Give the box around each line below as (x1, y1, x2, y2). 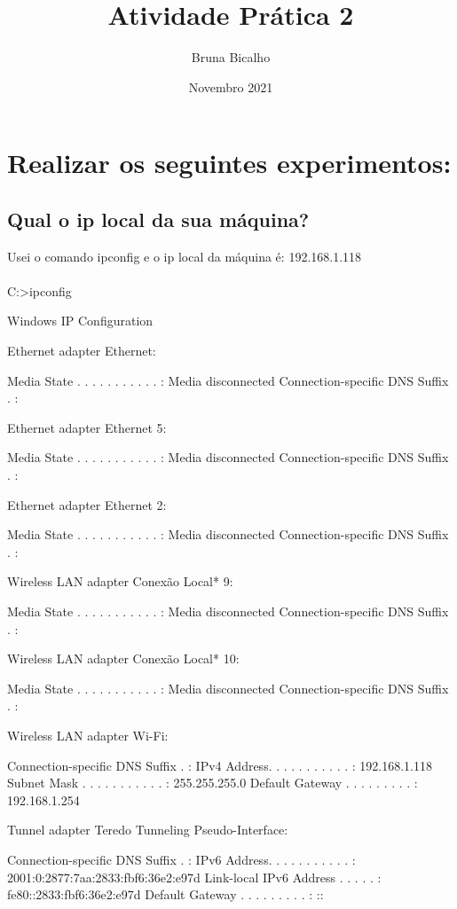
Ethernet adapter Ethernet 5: (7, 418, 167, 436)
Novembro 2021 (188, 77, 273, 96)
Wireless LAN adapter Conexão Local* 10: (7, 649, 240, 668)
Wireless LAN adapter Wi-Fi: (7, 725, 169, 744)
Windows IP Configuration (7, 311, 154, 330)
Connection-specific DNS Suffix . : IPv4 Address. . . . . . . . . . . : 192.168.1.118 (7, 756, 432, 774)
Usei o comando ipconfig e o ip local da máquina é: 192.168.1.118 (7, 247, 362, 265)
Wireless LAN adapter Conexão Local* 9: (7, 572, 233, 591)
